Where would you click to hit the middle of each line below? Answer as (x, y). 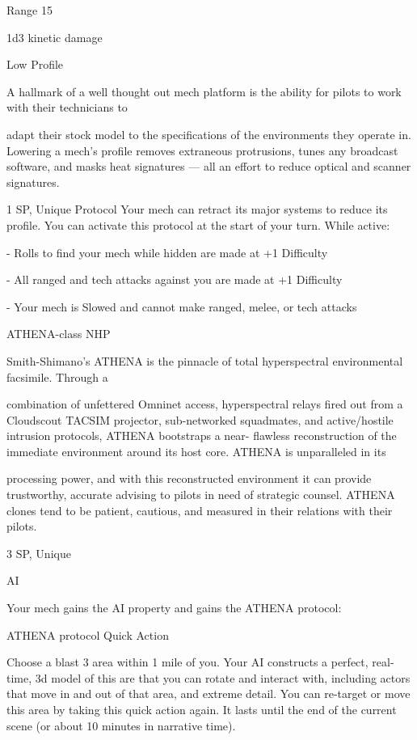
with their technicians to (67, 107)
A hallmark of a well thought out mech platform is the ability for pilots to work (204, 91)
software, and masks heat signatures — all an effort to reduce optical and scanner (209, 166)
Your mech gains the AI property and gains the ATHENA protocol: (174, 608)
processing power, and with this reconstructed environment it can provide (189, 478)
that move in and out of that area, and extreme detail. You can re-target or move (208, 693)
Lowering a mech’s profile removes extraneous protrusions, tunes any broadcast (202, 150)
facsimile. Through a (57, 376)
